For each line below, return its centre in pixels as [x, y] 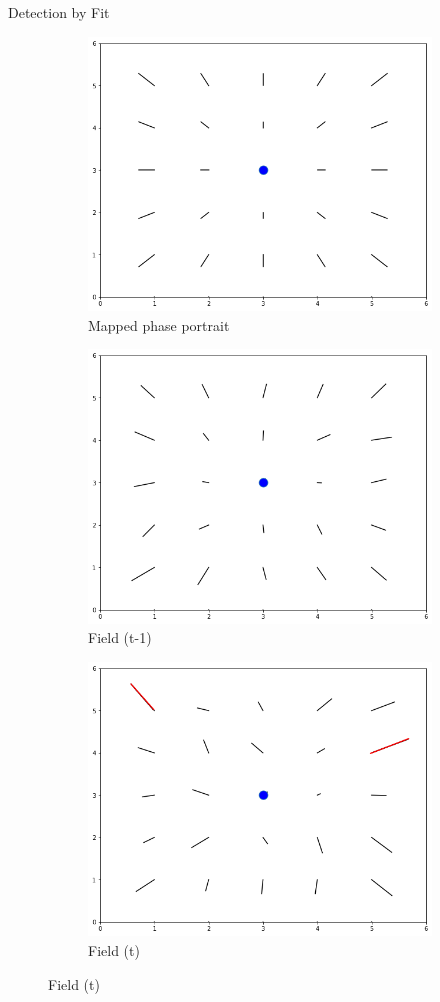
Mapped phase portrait [159, 324]
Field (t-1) [120, 637]
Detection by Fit [59, 12]
